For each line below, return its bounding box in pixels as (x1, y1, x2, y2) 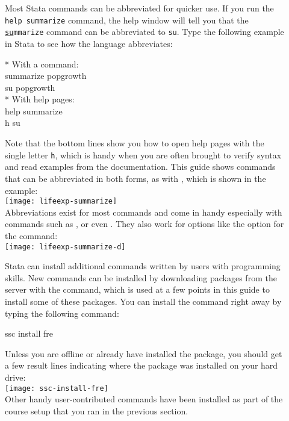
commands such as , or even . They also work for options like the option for (5, 217, 284, 230)
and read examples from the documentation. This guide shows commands (5, 160, 276, 173)
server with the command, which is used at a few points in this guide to (5, 283, 270, 296)
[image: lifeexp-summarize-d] (5, 242, 126, 251)
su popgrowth (5, 81, 55, 93)
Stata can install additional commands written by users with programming (5, 260, 281, 272)
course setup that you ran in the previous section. (5, 404, 188, 417)
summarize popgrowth (5, 69, 87, 82)
